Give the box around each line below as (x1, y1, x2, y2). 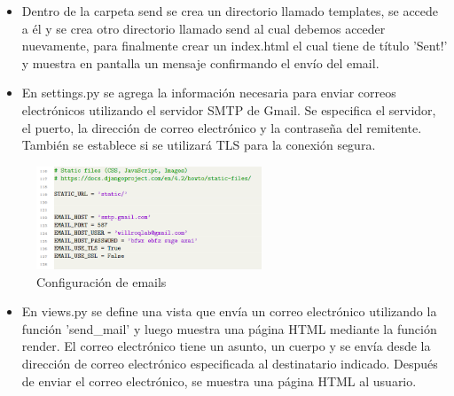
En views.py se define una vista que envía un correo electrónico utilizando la (21, 302, 437, 321)
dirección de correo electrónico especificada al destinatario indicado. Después (21, 353, 438, 372)
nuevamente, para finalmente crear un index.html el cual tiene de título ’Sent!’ (21, 36, 448, 55)
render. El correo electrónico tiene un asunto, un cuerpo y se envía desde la (21, 337, 431, 355)
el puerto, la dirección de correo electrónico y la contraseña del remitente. (21, 118, 422, 136)
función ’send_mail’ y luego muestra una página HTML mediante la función (21, 319, 437, 338)
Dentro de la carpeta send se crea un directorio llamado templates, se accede (21, 2, 439, 19)
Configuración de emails (36, 272, 167, 291)
